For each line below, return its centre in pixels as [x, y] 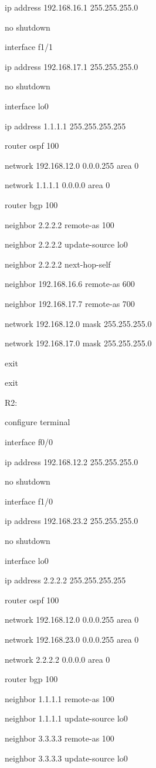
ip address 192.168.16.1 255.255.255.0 [72, 7]
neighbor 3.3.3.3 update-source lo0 [66, 758]
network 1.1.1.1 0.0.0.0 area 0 [57, 185]
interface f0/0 [29, 442]
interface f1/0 [29, 501]
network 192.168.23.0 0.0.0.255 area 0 [72, 639]
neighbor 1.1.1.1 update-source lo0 [66, 718]
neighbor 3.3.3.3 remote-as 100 [60, 738]
